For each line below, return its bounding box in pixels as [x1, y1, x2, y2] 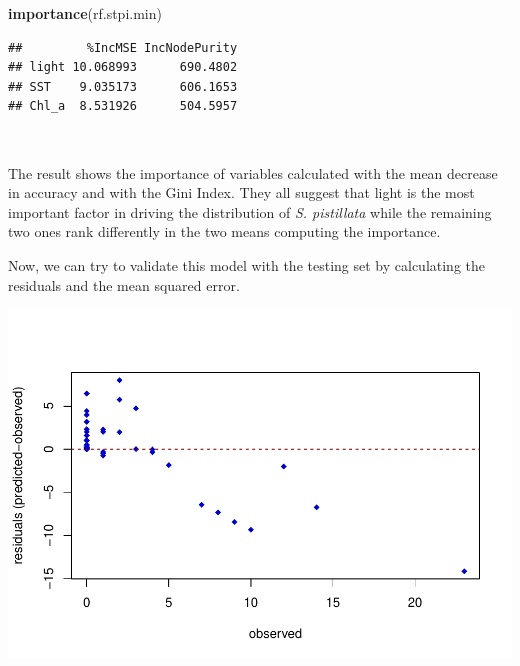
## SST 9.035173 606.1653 [8, 79, 238, 94]
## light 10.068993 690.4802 [8, 60, 238, 75]
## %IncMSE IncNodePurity [8, 40, 238, 55]
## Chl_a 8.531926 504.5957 [8, 99, 238, 114]
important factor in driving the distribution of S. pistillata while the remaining [8, 201, 492, 222]
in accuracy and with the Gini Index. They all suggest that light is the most [8, 182, 475, 203]
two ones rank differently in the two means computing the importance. [8, 221, 441, 242]
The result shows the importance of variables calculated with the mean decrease [8, 162, 498, 183]
